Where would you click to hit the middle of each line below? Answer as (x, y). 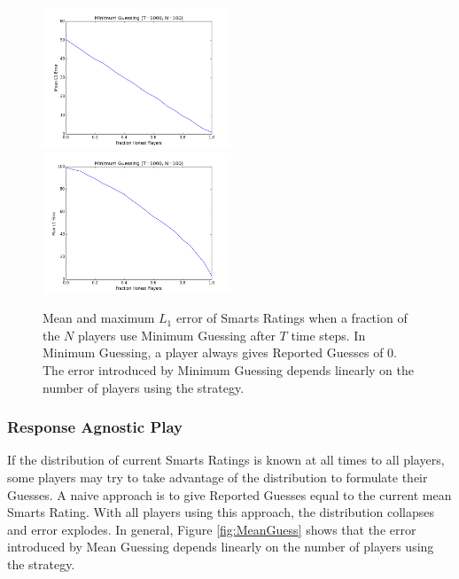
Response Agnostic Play (95, 427)
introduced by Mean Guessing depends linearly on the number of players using (221, 547)
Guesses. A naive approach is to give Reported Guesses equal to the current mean (229, 494)
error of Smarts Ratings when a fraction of (292, 318)
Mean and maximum (99, 318)
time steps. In (328, 335)
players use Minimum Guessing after (177, 335)
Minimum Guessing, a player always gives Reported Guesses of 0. (220, 352)
